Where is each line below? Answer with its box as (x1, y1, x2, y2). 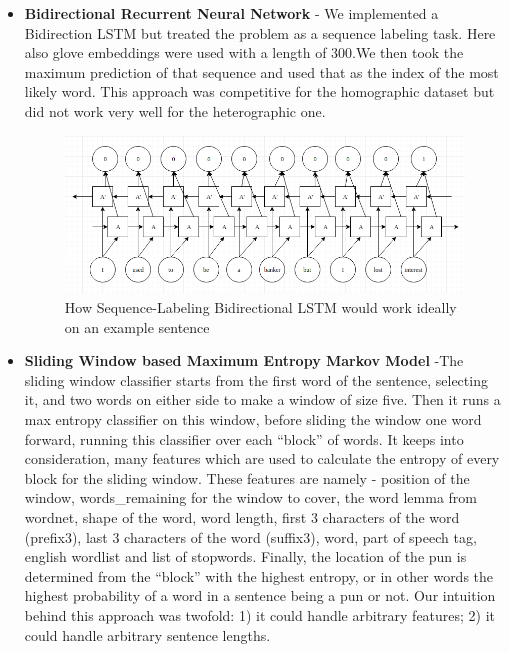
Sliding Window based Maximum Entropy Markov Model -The (24, 350, 464, 371)
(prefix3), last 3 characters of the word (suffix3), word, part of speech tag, (24, 526, 477, 547)
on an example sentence (64, 316, 210, 337)
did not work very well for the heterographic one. (24, 100, 326, 121)
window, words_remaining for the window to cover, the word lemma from (24, 487, 477, 508)
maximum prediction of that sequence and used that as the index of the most (24, 61, 499, 82)
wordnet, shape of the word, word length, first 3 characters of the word (24, 506, 460, 527)
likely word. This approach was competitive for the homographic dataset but (24, 81, 495, 102)
